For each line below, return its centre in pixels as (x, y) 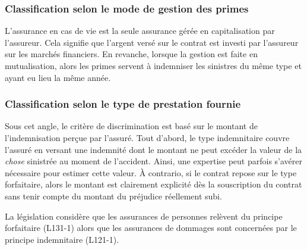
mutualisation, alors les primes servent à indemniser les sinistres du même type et (153, 65)
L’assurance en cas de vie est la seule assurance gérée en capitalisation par (140, 31)
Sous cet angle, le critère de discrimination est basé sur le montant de (131, 126)
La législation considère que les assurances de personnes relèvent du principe (144, 216)
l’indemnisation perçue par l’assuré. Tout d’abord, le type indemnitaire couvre (147, 137)
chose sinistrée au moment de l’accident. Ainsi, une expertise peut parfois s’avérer (153, 161)
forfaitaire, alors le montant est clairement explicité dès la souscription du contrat (153, 184)
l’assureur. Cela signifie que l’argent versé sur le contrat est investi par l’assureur (152, 42)
